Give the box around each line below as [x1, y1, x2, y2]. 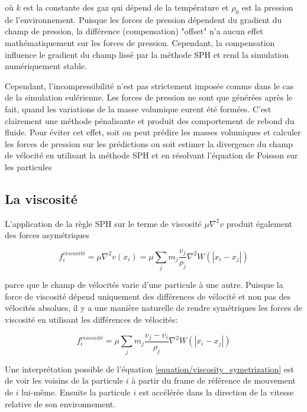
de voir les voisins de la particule [5, 374, 124, 387]
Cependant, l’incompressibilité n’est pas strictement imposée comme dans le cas [5, 79, 294, 92]
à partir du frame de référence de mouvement [131, 374, 296, 387]
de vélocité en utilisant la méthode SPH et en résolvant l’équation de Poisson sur [5, 149, 298, 161]
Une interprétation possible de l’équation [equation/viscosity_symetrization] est [5, 362, 295, 375]
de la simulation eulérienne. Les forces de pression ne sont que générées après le [5, 91, 293, 103]
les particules [5, 160, 52, 173]
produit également [226, 217, 293, 229]
